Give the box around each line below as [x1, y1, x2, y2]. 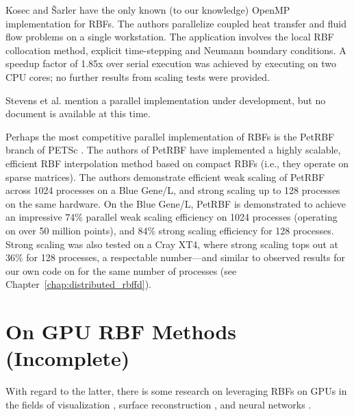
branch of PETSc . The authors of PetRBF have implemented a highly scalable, [5, 143, 341, 157]
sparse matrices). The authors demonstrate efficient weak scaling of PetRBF [5, 169, 325, 184]
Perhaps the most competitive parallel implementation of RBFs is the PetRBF [5, 129, 335, 143]
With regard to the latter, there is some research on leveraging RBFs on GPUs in [5, 384, 347, 398]
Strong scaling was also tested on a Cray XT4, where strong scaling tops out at [5, 236, 338, 251]
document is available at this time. [5, 106, 151, 121]
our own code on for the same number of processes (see [5, 263, 237, 278]
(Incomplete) [5, 344, 130, 372]
